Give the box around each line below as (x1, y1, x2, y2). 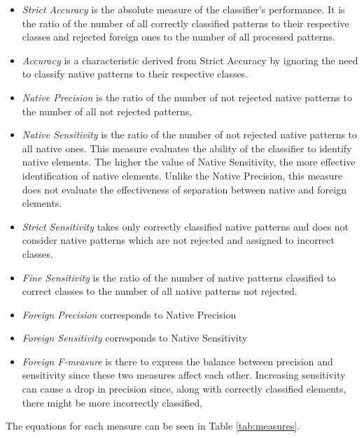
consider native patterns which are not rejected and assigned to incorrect (22, 233, 335, 247)
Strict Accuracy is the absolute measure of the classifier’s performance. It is (22, 2, 345, 16)
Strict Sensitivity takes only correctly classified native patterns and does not (22, 219, 349, 233)
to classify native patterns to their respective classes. (22, 66, 248, 81)
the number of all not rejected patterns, (22, 103, 192, 118)
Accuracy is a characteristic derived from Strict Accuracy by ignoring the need (22, 52, 358, 67)
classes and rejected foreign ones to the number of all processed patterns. (22, 29, 335, 44)
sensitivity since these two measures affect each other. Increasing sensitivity (22, 367, 346, 382)
